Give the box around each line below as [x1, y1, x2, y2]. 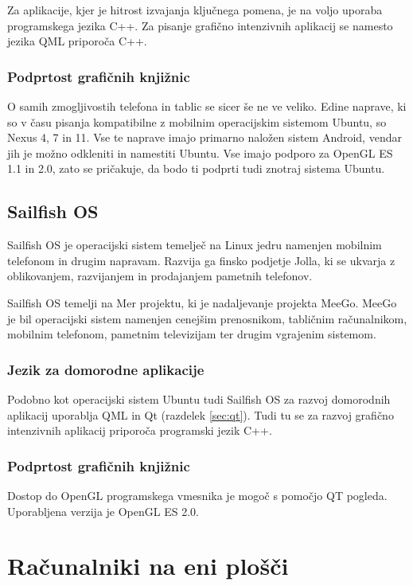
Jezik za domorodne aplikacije [7, 359, 205, 379]
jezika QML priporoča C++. [7, 33, 147, 49]
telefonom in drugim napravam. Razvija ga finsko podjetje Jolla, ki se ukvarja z [7, 252, 395, 268]
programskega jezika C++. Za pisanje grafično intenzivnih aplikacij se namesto [7, 17, 393, 33]
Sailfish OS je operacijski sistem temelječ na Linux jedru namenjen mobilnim [7, 236, 382, 253]
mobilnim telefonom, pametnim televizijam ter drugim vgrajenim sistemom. [7, 326, 376, 342]
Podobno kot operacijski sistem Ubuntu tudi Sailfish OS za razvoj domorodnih [7, 390, 391, 407]
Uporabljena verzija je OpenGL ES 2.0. [7, 502, 199, 519]
